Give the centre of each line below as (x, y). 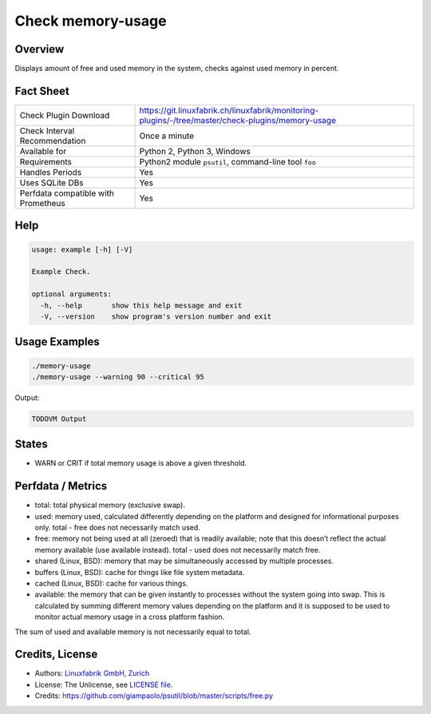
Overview (40, 49)
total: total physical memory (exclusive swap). (110, 505)
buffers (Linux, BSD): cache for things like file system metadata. (140, 572)
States (31, 444)
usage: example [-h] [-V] (82, 249)
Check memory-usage (91, 21)
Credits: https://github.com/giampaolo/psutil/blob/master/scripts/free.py (154, 696)
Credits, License (56, 654)
